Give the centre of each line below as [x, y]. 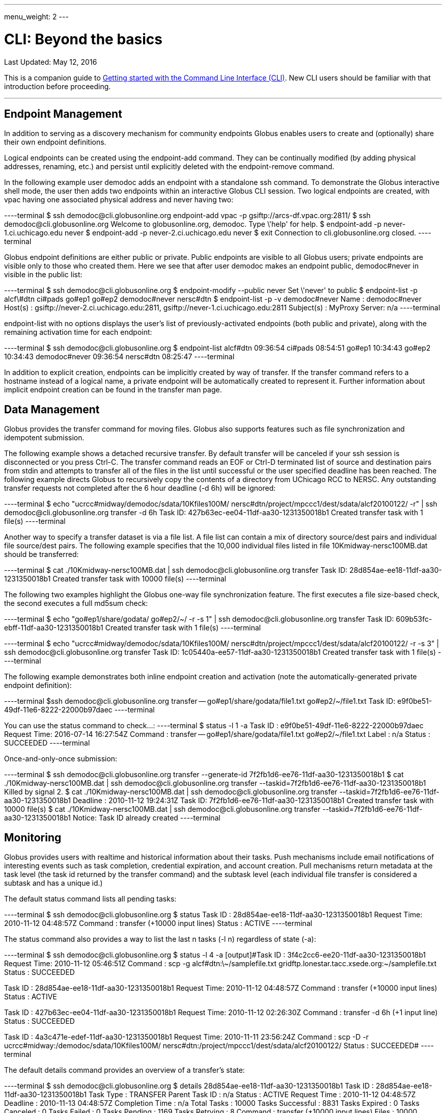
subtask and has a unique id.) [53, 883]
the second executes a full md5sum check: [76, 603]
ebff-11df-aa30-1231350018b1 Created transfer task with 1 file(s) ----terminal [133, 628]
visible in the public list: [43, 275]
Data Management [52, 409]
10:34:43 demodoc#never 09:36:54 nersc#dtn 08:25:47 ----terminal [119, 357]
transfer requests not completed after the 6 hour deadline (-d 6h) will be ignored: [140, 488]
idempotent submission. [44, 438]
